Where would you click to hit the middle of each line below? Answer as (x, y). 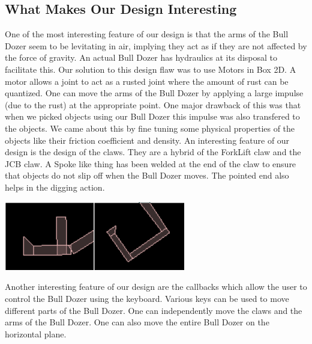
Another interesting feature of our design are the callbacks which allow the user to (156, 287)
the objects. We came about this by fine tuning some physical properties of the (150, 128)
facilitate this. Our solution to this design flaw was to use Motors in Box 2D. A (151, 69)
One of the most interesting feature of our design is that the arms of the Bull (147, 34)
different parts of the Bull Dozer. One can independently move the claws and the (154, 310)
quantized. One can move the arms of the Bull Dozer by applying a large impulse (154, 93)
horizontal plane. (36, 333)
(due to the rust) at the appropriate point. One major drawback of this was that (153, 104)
